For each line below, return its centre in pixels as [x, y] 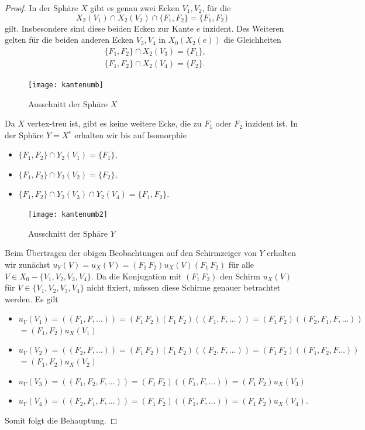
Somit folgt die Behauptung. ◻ [61, 420]
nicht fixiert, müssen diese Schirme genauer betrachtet [184, 287]
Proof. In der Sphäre [42, 8]
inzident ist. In [272, 123]
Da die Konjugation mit [139, 276]
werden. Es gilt [32, 298]
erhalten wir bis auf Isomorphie [130, 134]
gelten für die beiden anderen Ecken [69, 40]
